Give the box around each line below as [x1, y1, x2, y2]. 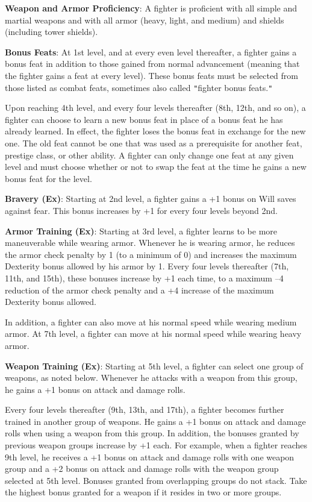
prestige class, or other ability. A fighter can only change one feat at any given [5, 148, 294, 161]
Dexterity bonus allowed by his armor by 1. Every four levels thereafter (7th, [5, 260, 289, 272]
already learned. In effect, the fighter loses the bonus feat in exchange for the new [5, 125, 306, 137]
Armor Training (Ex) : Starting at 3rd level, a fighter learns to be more [5, 224, 278, 237]
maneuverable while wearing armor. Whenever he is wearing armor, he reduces [5, 236, 295, 249]
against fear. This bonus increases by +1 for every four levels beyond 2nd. [5, 204, 278, 216]
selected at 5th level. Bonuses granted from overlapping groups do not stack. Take [5, 474, 307, 486]
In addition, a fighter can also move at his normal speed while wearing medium [5, 315, 297, 328]
